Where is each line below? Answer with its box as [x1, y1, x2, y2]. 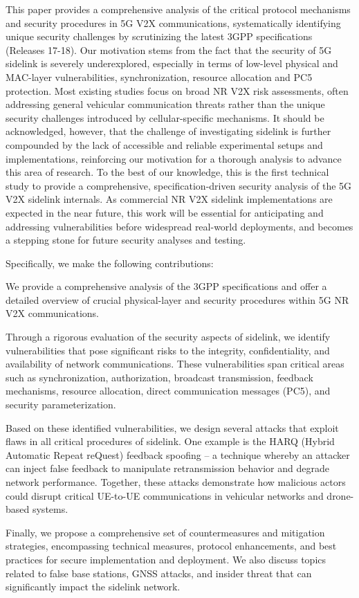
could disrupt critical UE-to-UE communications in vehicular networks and [6, 488, 324, 502]
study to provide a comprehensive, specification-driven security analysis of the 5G [6, 178, 352, 192]
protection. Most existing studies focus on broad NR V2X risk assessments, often [6, 83, 349, 98]
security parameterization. [6, 397, 116, 412]
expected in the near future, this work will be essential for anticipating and [6, 205, 324, 219]
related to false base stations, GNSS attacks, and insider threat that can [6, 565, 312, 580]
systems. [32, 502, 68, 516]
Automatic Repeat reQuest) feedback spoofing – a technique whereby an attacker [6, 447, 350, 462]
